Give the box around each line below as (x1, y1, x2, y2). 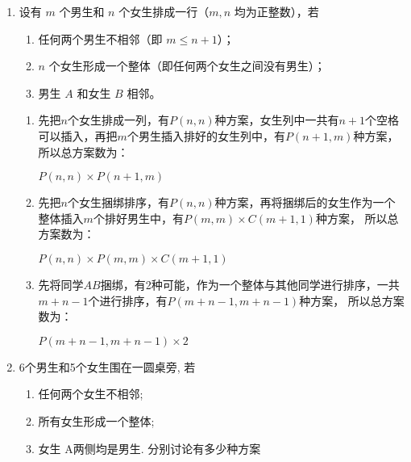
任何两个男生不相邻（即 (38, 30, 163, 47)
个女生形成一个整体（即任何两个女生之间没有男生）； (48, 57, 326, 74)
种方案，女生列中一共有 (214, 111, 339, 128)
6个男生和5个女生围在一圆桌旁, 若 (19, 358, 196, 375)
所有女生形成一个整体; (38, 412, 155, 429)
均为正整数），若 (234, 3, 319, 19)
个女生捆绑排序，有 (68, 194, 169, 211)
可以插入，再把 (38, 127, 118, 144)
